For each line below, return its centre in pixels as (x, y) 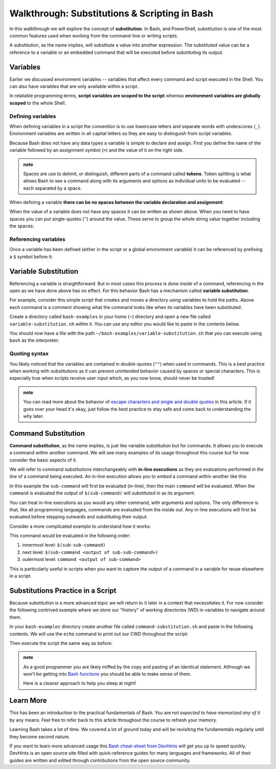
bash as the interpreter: (34, 340)
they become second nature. (40, 736)
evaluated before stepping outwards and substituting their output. (79, 517)
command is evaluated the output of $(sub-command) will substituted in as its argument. (102, 493)
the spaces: (22, 226)
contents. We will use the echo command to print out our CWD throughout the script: (99, 634)
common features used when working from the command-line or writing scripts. (94, 35)
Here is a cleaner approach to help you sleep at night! (80, 683)
